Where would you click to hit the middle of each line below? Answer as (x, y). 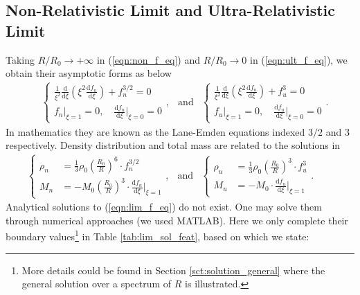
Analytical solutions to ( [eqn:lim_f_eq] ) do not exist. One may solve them (164, 207)
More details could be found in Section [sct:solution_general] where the (173, 270)
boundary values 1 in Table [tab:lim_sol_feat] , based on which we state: (157, 235)
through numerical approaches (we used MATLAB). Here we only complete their (177, 220)
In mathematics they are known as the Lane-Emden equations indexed (155, 131)
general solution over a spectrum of (97, 284)
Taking (20, 59)
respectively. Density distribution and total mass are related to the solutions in (173, 145)
